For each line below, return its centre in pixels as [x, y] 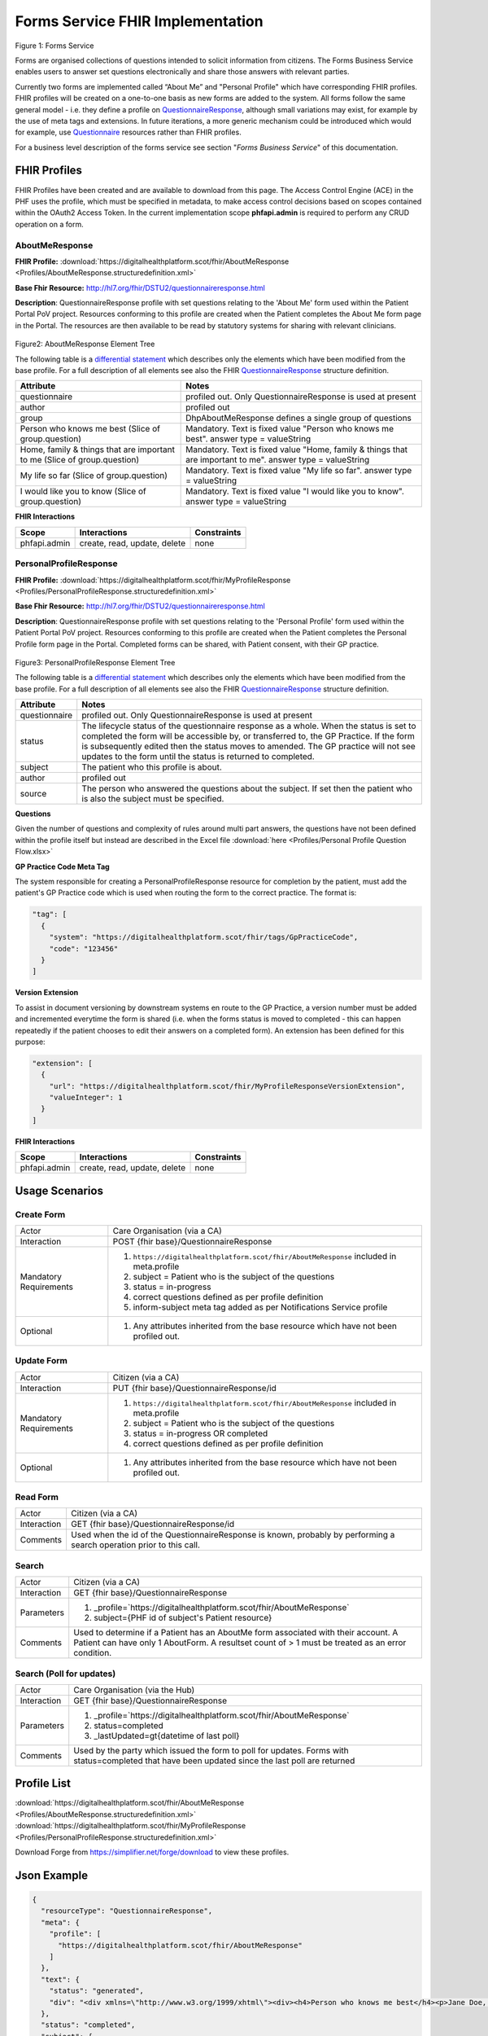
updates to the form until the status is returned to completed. [198, 757]
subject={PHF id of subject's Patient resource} [183, 1618]
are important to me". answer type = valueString [278, 460]
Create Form [40, 1214]
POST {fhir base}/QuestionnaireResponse [192, 1241]
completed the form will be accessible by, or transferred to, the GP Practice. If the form [248, 736]
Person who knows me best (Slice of [90, 429]
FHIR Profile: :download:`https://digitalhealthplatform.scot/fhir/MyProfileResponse [153, 580]
